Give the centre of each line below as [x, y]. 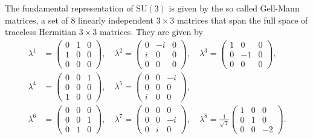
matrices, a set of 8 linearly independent [79, 20]
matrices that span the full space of [242, 20]
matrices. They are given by [151, 32]
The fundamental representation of [69, 8]
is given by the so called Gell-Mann [234, 8]
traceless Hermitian [41, 32]
